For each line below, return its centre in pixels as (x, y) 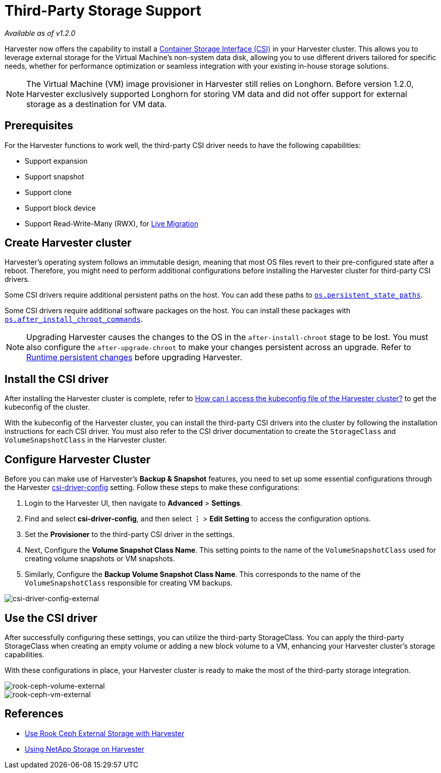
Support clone (48, 192)
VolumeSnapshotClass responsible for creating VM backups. (129, 583)
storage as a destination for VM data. (97, 104)
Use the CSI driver (51, 618)
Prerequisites (39, 126)
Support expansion (56, 161)
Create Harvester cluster (68, 243)
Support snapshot (54, 176)
